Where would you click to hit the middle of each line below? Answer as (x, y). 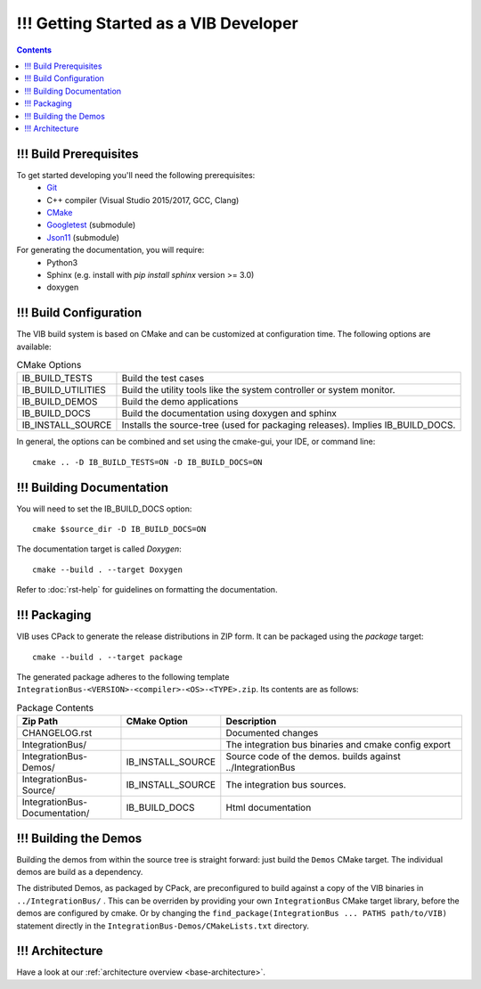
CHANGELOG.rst (57, 733)
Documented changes (272, 733)
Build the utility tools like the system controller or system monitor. (258, 390)
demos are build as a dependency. (80, 871)
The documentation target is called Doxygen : (99, 549)
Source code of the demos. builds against (313, 756)
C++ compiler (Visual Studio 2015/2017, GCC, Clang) (143, 200)
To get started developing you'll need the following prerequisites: (136, 175)
